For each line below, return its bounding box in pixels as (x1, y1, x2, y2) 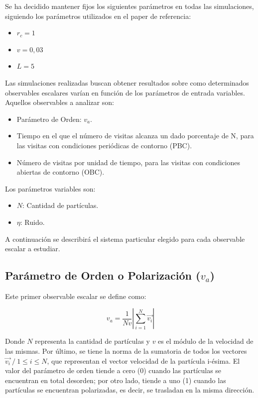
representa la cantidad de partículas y (35, 336, 150, 346)
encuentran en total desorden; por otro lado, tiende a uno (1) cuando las (5, 375, 226, 385)
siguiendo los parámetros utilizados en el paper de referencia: (5, 10, 191, 21)
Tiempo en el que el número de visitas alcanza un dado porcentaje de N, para (16, 130, 254, 141)
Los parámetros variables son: (5, 183, 96, 194)
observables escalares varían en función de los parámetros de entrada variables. (5, 87, 245, 98)
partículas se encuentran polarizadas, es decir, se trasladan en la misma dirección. (5, 385, 255, 395)
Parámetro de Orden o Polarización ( (5, 268, 201, 283)
